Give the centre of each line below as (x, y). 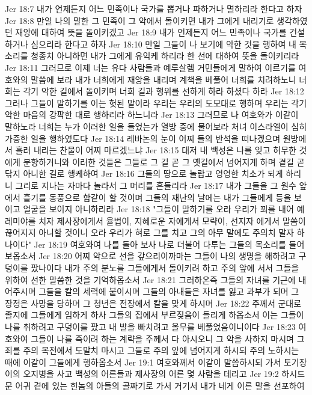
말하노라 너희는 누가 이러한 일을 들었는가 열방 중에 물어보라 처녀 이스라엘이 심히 (156, 126)
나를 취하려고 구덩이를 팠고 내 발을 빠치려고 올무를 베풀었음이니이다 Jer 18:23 (150, 327)
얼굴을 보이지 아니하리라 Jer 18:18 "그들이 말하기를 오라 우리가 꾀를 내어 (158, 209)
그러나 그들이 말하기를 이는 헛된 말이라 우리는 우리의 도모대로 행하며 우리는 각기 (156, 103)
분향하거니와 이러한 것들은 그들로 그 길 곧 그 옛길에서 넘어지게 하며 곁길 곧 (164, 161)
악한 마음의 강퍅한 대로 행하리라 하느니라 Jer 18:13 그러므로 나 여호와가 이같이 (152, 115)
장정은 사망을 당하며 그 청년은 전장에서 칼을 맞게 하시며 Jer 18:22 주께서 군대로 (153, 303)
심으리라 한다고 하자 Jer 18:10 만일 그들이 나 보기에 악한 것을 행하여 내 (164, 44)
